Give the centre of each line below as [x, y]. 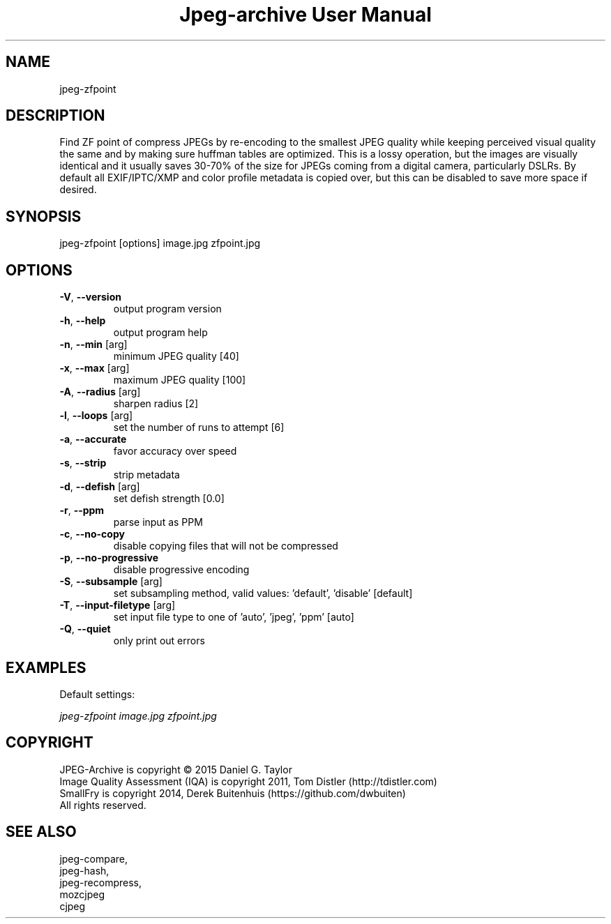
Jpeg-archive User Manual [305, 15]
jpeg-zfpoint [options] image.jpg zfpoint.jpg [160, 243]
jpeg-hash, [84, 870]
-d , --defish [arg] [100, 487]
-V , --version [90, 297]
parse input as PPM [158, 522]
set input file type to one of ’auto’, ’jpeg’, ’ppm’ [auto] [234, 617]
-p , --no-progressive [109, 558]
